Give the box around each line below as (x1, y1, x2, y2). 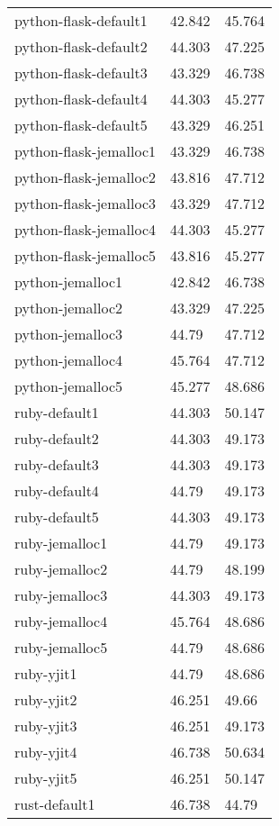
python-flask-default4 (14, 88, 148, 109)
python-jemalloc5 (14, 376, 123, 396)
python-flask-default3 (14, 62, 148, 83)
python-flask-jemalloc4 (14, 219, 156, 240)
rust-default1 (14, 794, 95, 814)
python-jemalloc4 (14, 349, 123, 370)
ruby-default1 (14, 402, 99, 422)
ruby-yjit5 (14, 767, 77, 788)
